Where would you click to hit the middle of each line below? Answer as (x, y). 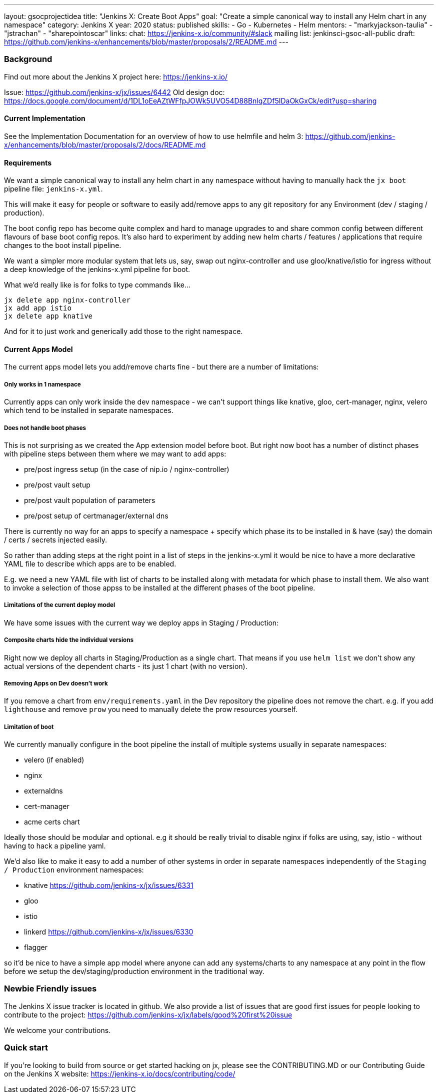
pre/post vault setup (57, 484)
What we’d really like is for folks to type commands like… (97, 285)
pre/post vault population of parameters (90, 500)
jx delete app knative (48, 316)
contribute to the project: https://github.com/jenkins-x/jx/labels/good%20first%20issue (148, 1014)
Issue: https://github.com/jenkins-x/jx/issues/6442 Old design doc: (114, 92)
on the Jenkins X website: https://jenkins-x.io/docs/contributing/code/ (120, 1073)
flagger (36, 947)
